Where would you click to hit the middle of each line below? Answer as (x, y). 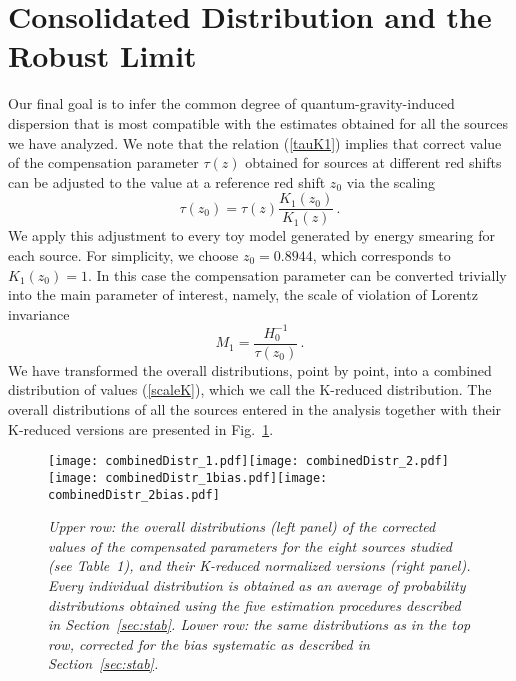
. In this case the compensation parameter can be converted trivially (297, 274)
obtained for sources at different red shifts (373, 162)
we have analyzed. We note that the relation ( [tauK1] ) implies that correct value (255, 142)
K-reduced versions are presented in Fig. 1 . (141, 428)
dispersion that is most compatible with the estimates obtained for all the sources (258, 122)
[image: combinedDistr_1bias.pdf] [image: (188, 477)
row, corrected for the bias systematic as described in (209, 643)
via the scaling (391, 181)
